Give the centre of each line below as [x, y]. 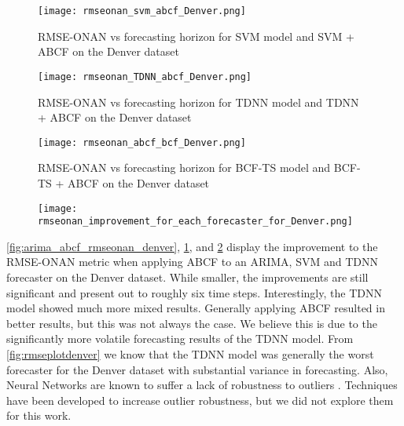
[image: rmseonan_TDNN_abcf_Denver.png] [145, 76]
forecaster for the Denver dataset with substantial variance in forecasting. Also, [197, 369]
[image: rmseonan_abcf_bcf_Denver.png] [142, 142]
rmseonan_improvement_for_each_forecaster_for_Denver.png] [195, 222]
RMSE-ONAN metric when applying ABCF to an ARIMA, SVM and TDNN [192, 262]
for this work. [39, 415]
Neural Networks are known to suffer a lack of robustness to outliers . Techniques [202, 385]
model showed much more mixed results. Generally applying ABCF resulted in [196, 308]
